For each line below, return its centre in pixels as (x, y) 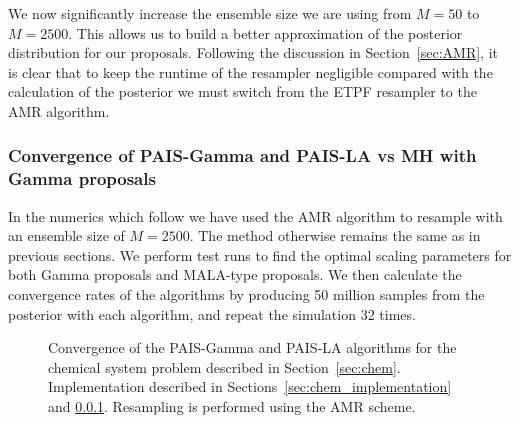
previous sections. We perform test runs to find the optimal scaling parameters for (260, 254)
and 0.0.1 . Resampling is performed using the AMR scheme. (232, 406)
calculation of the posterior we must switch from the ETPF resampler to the (242, 91)
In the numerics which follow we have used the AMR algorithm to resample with (255, 215)
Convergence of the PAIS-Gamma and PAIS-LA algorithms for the (252, 347)
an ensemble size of (66, 235)
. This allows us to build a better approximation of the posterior (265, 32)
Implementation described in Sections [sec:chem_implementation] (250, 386)
